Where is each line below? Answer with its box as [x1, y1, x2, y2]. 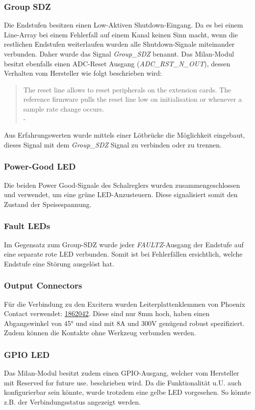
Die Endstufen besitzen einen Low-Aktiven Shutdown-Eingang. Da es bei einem [4, 20, 243, 30]
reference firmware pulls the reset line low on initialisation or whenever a [23, 94, 242, 104]
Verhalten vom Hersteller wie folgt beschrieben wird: [4, 68, 162, 78]
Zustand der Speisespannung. [4, 199, 92, 209]
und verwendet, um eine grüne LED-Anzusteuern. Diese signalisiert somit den [4, 189, 238, 200]
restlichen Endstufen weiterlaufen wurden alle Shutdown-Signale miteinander [4, 39, 235, 49]
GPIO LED [4, 348, 50, 360]
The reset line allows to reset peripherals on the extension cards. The [23, 84, 231, 94]
